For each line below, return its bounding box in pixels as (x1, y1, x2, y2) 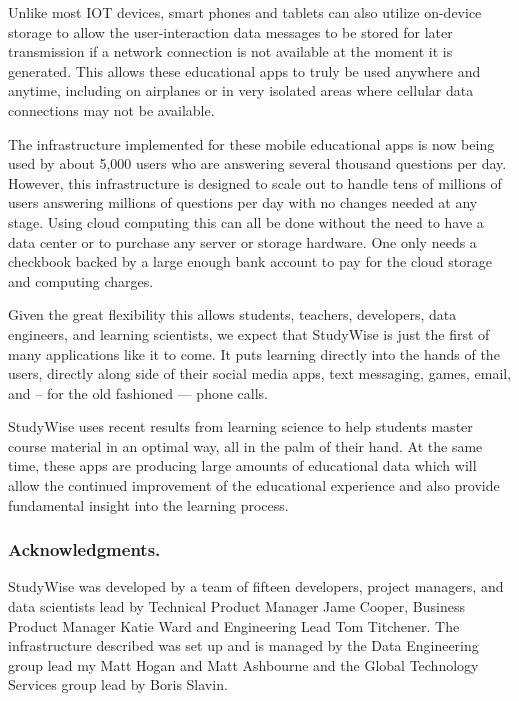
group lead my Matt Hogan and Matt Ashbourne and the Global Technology (8, 654, 479, 675)
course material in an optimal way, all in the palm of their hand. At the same (8, 435, 483, 456)
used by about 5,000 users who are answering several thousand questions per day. (8, 153, 507, 174)
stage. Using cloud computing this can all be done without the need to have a (8, 211, 484, 232)
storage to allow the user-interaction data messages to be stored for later (8, 21, 453, 42)
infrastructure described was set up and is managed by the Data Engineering (8, 635, 479, 656)
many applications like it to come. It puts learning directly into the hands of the (8, 343, 500, 364)
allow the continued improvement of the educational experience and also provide (8, 475, 500, 496)
